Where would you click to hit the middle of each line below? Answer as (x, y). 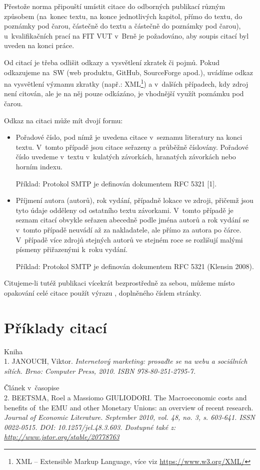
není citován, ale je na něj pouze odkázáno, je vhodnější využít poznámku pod (124, 93)
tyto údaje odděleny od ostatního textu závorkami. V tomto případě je (124, 210)
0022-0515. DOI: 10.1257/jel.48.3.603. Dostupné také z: (90, 427)
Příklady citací (56, 327)
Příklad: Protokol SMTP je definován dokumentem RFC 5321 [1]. (116, 183)
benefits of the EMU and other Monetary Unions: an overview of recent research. (129, 407)
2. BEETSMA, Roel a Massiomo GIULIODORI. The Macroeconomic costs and (125, 397)
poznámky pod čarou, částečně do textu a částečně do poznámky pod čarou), (122, 26)
